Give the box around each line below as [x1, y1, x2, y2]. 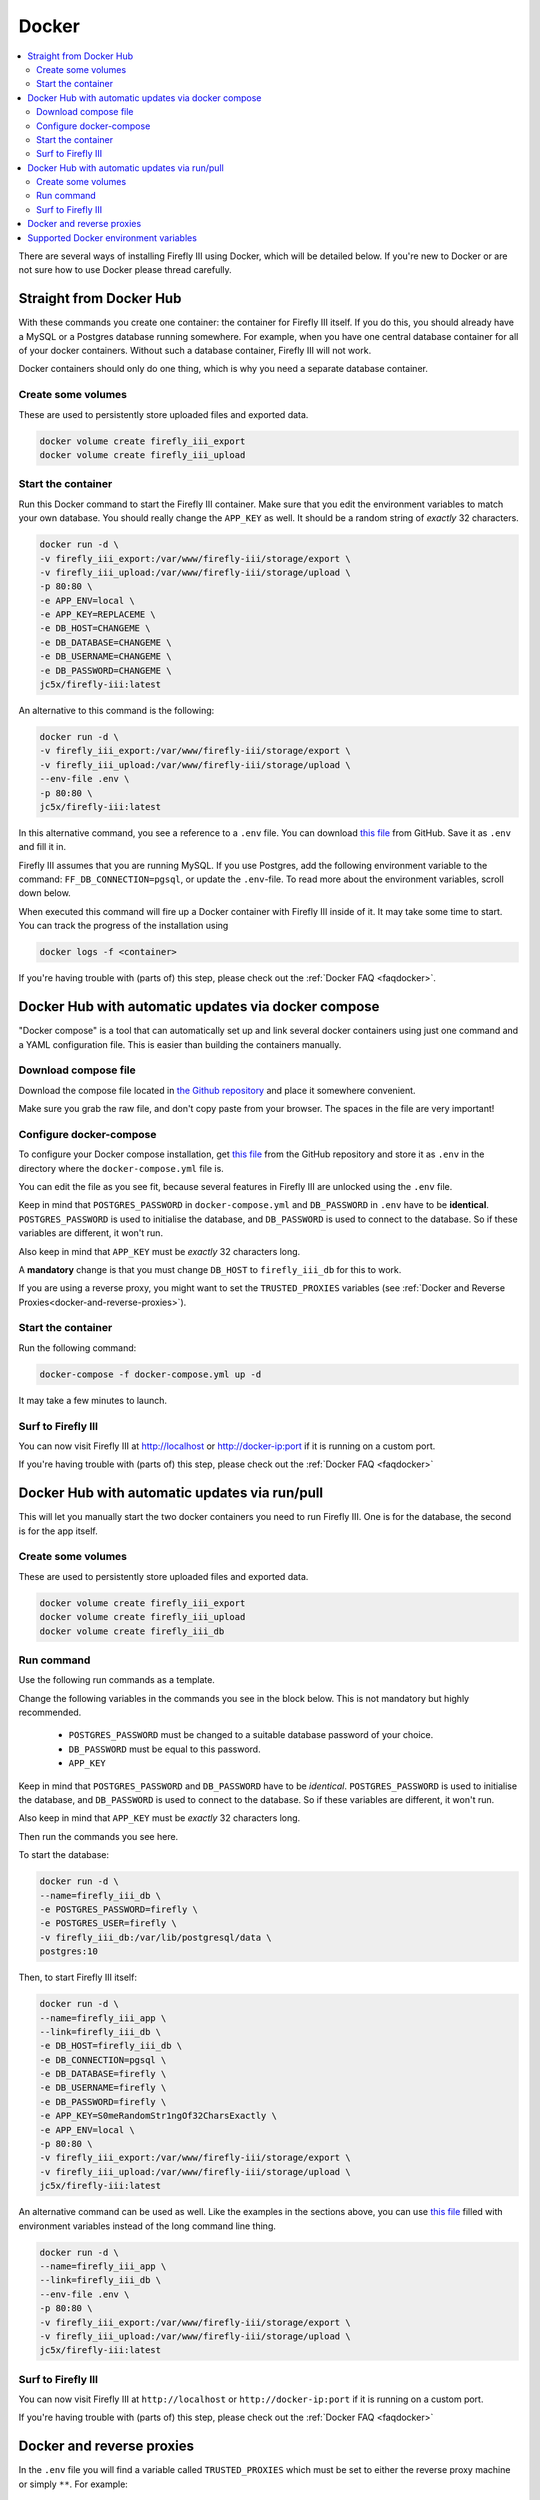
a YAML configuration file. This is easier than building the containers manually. [18, 1038, 342, 1050]
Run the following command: [18, 1341, 137, 1354]
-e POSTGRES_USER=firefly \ [39, 1918, 177, 1929]
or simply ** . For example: [18, 2478, 129, 2490]
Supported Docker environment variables [27, 231, 197, 244]
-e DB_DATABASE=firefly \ [39, 2068, 167, 2080]
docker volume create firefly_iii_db [39, 1625, 225, 1637]
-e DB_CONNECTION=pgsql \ [39, 2054, 167, 2065]
